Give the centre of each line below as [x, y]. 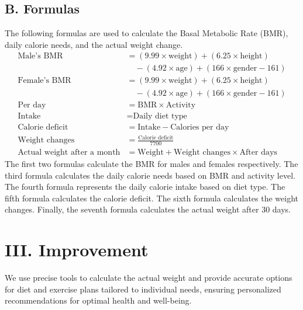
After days [258, 152]
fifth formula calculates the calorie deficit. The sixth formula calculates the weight [151, 198]
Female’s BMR [44, 81]
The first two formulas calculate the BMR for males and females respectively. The [151, 164]
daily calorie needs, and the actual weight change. [94, 44]
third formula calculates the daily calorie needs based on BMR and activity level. [150, 175]
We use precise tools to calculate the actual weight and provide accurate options [149, 278]
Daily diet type [160, 116]
